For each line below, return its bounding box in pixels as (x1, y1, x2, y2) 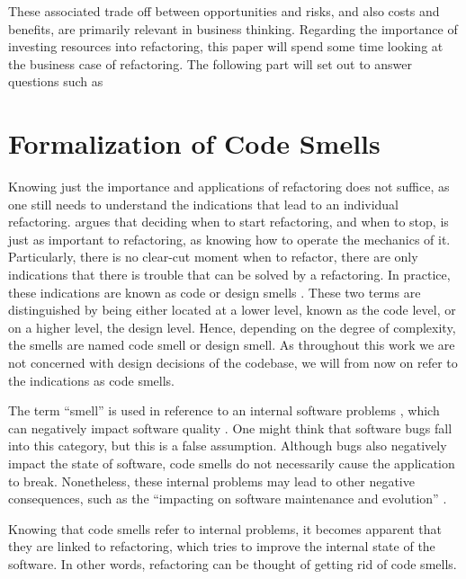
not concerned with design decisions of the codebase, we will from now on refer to (8, 353, 458, 372)
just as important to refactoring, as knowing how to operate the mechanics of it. (8, 229, 451, 248)
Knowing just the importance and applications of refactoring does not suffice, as (8, 177, 450, 196)
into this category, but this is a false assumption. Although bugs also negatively (8, 436, 447, 455)
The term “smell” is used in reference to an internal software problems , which (8, 401, 440, 420)
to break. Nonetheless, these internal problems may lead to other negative (8, 471, 415, 490)
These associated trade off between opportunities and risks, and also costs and (8, 2, 440, 20)
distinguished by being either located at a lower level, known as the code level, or (8, 300, 456, 319)
